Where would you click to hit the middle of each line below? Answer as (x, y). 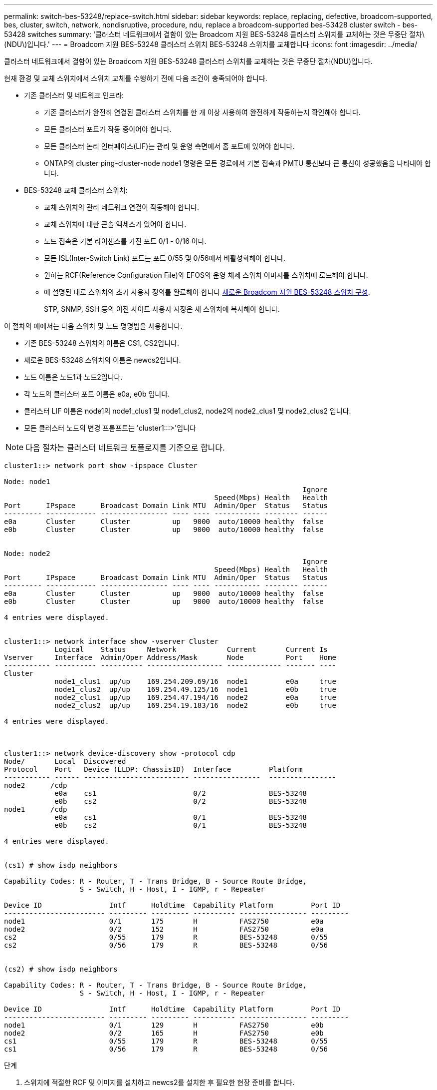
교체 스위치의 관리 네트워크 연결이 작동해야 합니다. (122, 207)
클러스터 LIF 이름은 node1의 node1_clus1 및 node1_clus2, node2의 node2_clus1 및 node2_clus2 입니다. (188, 411)
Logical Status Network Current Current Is (191, 649)
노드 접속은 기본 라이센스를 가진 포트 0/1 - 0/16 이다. (125, 241)
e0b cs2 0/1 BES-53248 (181, 825)
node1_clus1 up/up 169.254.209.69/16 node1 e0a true (195, 681)
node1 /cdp (36, 809)
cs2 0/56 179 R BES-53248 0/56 (166, 945)
